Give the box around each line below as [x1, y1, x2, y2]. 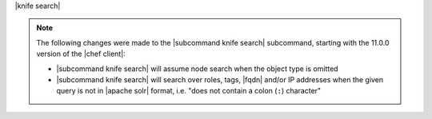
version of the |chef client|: [36, 49, 126, 59]
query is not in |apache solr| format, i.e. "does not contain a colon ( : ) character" [56, 86, 322, 96]
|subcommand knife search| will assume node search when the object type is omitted [56, 64, 339, 73]
